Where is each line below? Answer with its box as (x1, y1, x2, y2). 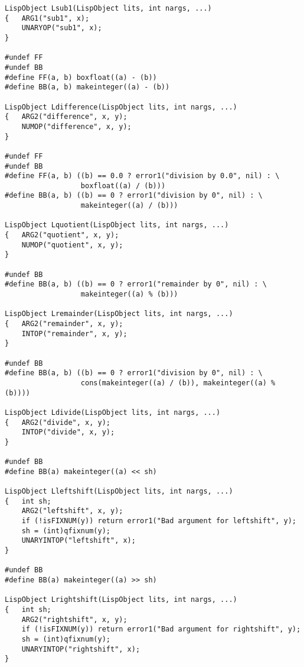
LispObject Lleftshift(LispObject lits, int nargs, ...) (5, 487, 233, 496)
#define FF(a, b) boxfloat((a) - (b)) (5, 73, 157, 82)
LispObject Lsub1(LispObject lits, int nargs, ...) (5, 4, 212, 12)
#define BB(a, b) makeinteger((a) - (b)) (5, 83, 170, 92)
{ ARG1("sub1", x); (5, 14, 90, 22)
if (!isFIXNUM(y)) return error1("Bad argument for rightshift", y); (21, 625, 301, 634)
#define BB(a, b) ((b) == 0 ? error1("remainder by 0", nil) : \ (5, 280, 267, 289)
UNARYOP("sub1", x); (21, 24, 102, 33)
